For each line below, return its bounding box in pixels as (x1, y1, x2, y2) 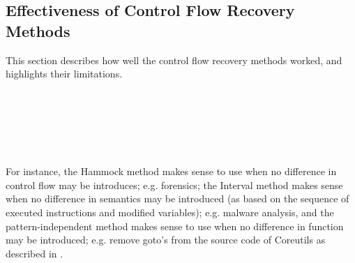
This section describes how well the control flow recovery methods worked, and (6, 52, 342, 67)
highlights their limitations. (6, 66, 123, 81)
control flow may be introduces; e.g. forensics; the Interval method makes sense (6, 177, 343, 192)
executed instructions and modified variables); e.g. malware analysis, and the (6, 204, 334, 219)
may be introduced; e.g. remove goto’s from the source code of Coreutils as (6, 232, 326, 247)
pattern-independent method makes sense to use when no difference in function (6, 218, 344, 233)
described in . (6, 246, 63, 260)
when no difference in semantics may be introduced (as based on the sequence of (6, 191, 349, 206)
